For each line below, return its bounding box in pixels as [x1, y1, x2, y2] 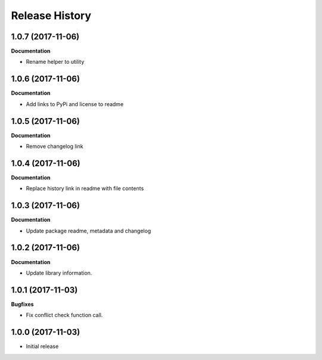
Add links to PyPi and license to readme [26, 100, 124, 107]
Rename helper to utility [26, 58, 85, 66]
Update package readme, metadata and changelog [26, 227, 151, 234]
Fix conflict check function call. [26, 312, 103, 319]
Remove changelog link [26, 143, 83, 150]
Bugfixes [11, 300, 34, 308]
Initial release [26, 343, 59, 350]
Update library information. [26, 269, 92, 277]
